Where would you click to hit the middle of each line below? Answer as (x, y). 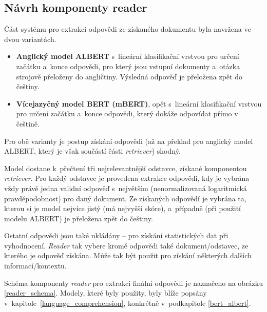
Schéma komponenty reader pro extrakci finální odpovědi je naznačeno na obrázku (134, 283)
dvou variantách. (30, 39)
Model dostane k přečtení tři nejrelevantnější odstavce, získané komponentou (126, 168)
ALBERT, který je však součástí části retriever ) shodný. (92, 151)
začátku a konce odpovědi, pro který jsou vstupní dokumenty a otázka (128, 66)
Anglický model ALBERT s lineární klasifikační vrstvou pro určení (128, 56)
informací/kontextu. (35, 266)
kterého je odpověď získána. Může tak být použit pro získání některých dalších (128, 255)
